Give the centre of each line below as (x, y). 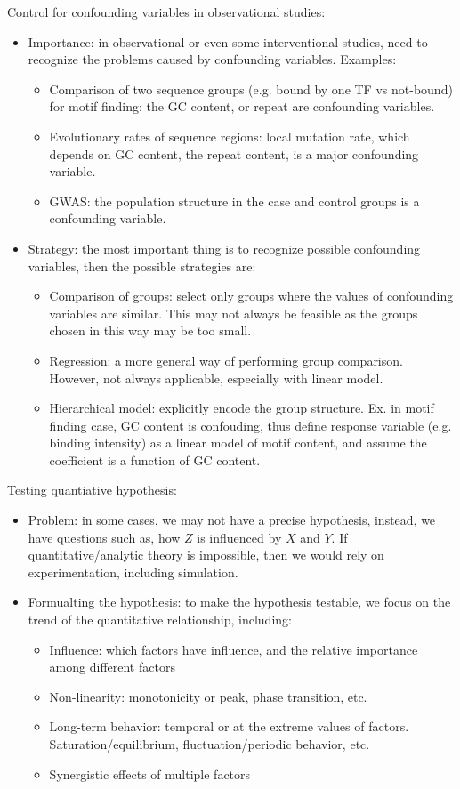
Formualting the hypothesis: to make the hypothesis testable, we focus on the (239, 602)
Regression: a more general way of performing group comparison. (226, 360)
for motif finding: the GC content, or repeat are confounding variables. (242, 106)
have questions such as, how (104, 537)
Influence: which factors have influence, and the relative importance (234, 649)
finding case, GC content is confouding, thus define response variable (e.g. (250, 425)
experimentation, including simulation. (133, 572)
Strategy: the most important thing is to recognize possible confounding (224, 248)
